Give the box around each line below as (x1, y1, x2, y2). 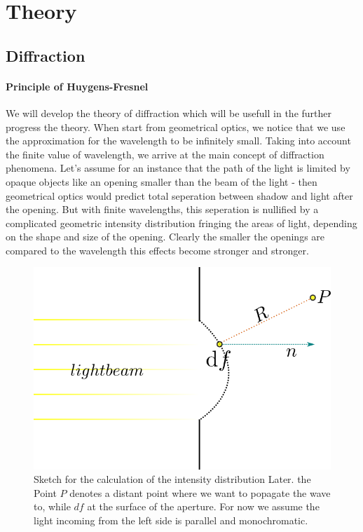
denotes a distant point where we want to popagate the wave (69, 485, 331, 500)
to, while (34, 499, 71, 514)
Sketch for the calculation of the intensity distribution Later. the (34, 472, 311, 486)
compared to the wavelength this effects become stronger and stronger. (6, 243, 309, 257)
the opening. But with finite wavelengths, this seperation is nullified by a (6, 202, 319, 217)
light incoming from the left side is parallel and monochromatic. (34, 512, 308, 527)
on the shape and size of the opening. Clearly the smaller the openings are (6, 229, 325, 244)
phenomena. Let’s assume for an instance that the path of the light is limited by (6, 161, 350, 175)
